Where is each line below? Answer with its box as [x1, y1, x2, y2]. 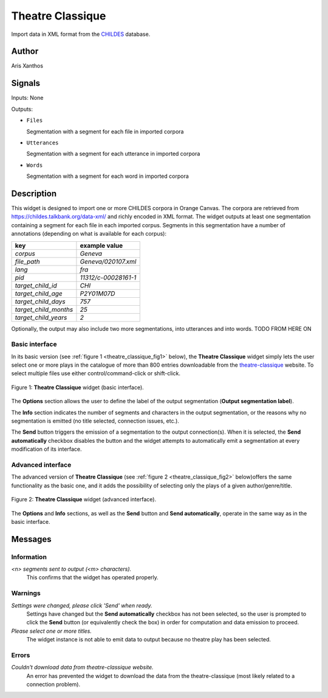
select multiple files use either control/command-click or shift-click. [11, 370, 180, 377]
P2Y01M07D [80, 289, 115, 298]
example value [80, 241, 123, 250]
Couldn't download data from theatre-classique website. [11, 664, 154, 671]
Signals [11, 78, 41, 88]
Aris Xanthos [11, 62, 44, 69]
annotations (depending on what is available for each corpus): [11, 230, 167, 238]
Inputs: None [11, 94, 44, 102]
